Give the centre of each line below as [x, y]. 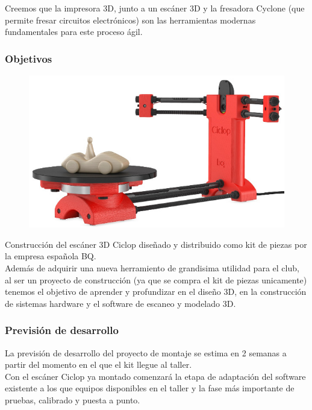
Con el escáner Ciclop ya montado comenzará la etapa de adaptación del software [155, 376]
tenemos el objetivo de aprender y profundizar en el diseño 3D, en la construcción [156, 292]
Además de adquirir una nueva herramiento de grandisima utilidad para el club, [152, 268]
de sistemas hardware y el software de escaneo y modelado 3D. [120, 303]
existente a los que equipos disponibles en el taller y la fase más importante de [150, 388]
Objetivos [29, 58]
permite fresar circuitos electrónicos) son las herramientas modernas [130, 20]
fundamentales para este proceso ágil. [74, 32]
